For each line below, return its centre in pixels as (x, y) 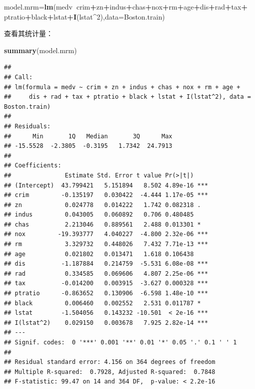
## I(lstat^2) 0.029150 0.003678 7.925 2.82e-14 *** (106, 323)
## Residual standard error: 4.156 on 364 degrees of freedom (110, 362)
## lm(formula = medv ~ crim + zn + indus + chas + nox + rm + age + (122, 87)
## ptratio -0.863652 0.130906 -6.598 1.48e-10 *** (106, 294)
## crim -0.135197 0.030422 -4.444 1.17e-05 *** (106, 195)
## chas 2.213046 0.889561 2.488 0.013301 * (102, 224)
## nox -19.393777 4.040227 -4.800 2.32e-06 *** (106, 234)
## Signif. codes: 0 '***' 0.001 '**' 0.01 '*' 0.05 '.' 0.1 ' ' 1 (120, 342)
